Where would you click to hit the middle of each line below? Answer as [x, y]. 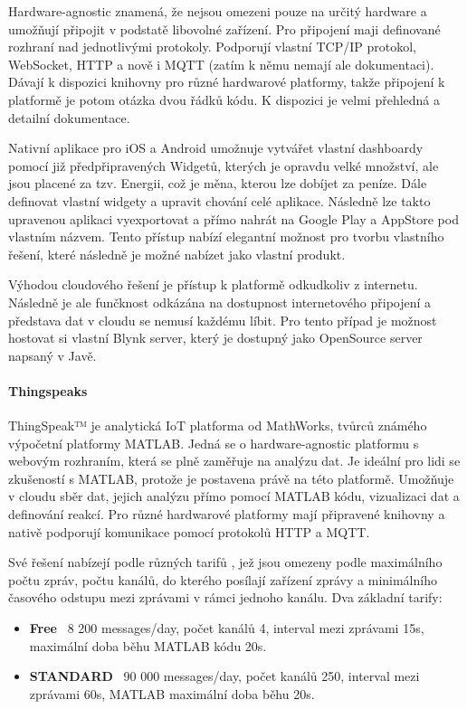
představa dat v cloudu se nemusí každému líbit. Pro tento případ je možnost [223, 320]
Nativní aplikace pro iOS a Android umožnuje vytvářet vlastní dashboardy [216, 148]
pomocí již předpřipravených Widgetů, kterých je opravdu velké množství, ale [224, 165]
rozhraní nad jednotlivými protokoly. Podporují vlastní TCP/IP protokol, [212, 47]
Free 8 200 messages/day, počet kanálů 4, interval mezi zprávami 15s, [227, 628]
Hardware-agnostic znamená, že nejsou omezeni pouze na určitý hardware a [218, 11]
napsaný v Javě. [52, 355]
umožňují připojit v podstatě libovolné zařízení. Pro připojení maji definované [224, 28]
